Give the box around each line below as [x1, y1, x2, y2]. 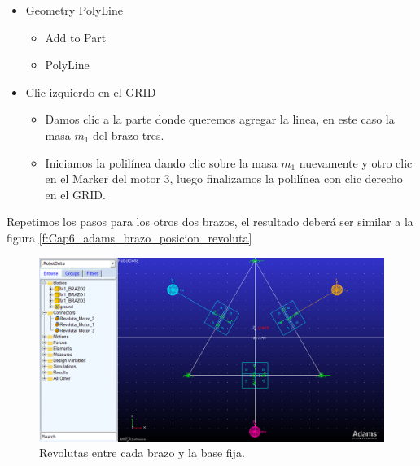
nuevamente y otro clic [299, 154, 413, 171]
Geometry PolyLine [25, 2, 123, 18]
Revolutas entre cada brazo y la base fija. [39, 444, 245, 461]
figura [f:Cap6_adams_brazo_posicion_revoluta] [7, 229, 252, 246]
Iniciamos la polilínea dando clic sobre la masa [45, 154, 278, 171]
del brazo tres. [93, 126, 164, 143]
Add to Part [45, 28, 107, 46]
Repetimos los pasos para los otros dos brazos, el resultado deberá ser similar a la [7, 213, 413, 230]
